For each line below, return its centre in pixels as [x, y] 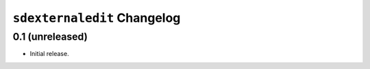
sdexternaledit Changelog [97, 18]
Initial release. [49, 54]
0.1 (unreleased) [50, 37]
